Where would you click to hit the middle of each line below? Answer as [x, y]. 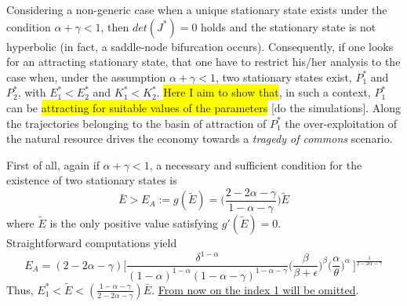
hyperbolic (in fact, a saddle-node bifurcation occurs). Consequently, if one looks [200, 46]
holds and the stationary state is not [289, 26]
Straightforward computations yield [92, 242]
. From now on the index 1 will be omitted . [255, 289]
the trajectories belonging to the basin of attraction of [136, 123]
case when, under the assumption [86, 76]
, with [32, 92]
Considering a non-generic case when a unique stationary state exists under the [197, 9]
